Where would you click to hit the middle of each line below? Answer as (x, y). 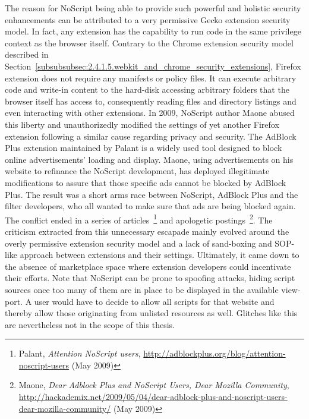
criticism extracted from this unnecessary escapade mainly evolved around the (147, 231)
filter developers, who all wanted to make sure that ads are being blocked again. (150, 206)
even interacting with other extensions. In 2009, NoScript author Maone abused (150, 113)
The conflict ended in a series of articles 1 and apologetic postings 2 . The (139, 219)
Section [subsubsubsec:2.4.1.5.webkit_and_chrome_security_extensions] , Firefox (153, 66)
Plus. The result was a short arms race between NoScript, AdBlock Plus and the (152, 194)
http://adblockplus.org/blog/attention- (215, 353)
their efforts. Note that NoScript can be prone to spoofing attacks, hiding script (150, 278)
